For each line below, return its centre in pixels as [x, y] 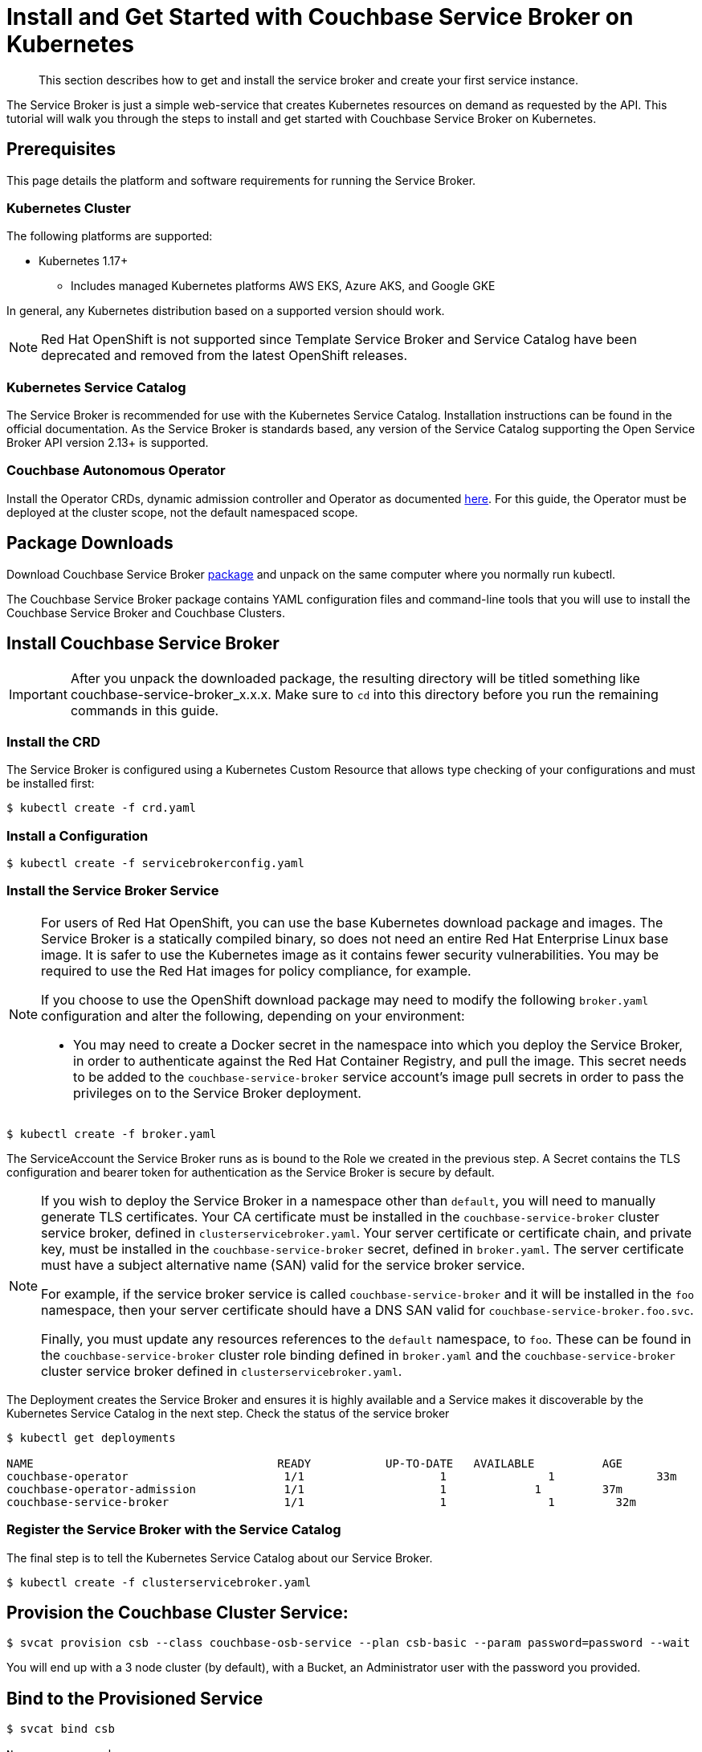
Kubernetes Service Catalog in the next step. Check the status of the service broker [228, 1413]
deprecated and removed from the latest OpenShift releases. [224, 356]
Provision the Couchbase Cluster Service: [178, 1612]
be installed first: [51, 784]
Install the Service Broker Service [113, 891]
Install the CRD [53, 741]
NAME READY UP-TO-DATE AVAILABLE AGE [315, 1463]
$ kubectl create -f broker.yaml [112, 1134]
